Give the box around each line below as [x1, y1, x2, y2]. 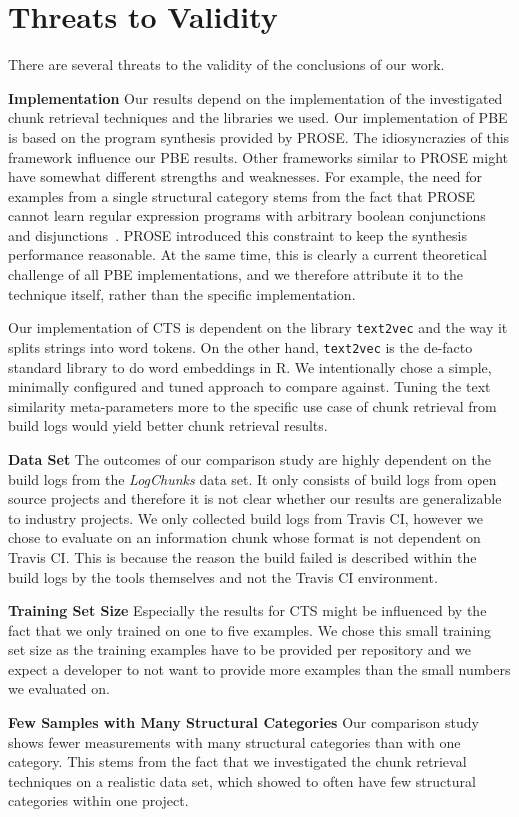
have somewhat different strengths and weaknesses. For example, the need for [8, 166, 483, 187]
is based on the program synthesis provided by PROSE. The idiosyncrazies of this [8, 126, 510, 147]
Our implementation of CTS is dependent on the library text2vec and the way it [8, 317, 508, 338]
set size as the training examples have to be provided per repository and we [8, 639, 471, 660]
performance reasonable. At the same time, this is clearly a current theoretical [8, 244, 487, 265]
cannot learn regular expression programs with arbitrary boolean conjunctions [8, 205, 486, 226]
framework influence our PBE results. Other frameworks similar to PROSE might [8, 146, 508, 167]
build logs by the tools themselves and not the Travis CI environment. [8, 566, 438, 587]
